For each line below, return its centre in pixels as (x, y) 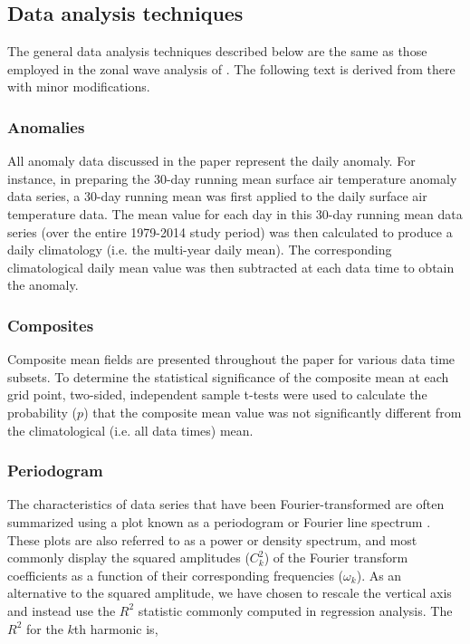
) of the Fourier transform (336, 557)
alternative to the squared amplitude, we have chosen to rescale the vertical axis (230, 593)
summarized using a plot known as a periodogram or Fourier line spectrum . (219, 521)
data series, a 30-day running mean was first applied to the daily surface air (217, 196)
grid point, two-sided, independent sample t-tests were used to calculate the (217, 394)
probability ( (43, 412)
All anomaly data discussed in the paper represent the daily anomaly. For (211, 161)
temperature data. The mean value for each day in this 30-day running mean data (235, 213)
